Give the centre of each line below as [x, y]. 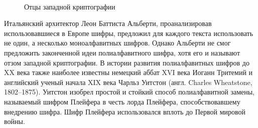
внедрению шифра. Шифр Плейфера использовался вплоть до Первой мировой [125, 111]
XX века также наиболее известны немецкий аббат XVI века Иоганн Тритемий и [128, 72]
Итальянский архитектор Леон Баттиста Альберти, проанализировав [108, 23]
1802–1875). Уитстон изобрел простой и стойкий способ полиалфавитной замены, [129, 92]
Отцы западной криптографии [70, 6]
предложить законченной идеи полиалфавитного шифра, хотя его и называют [122, 52]
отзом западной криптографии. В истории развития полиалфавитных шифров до [127, 62]
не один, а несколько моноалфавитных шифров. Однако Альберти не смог [117, 43]
